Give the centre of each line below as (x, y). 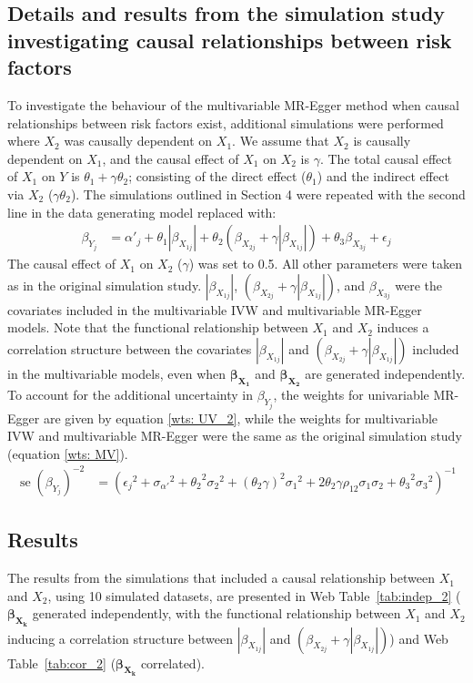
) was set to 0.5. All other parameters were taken (325, 264)
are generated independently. (385, 373)
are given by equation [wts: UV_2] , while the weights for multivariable (241, 418)
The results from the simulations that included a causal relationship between (221, 578)
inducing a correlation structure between (120, 638)
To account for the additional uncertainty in (131, 395)
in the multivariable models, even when (117, 373)
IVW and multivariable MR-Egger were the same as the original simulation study (235, 436)
